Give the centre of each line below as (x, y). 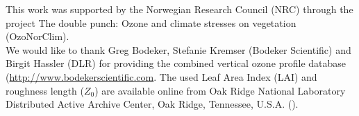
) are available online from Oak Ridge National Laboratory (220, 90)
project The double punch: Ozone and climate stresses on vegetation (151, 22)
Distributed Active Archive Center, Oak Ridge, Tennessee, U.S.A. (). (152, 104)
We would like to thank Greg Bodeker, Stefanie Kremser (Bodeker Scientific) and (178, 49)
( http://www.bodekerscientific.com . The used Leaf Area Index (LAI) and (161, 76)
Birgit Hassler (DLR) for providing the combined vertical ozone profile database (176, 63)
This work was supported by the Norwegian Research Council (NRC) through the (179, 9)
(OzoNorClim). (37, 36)
